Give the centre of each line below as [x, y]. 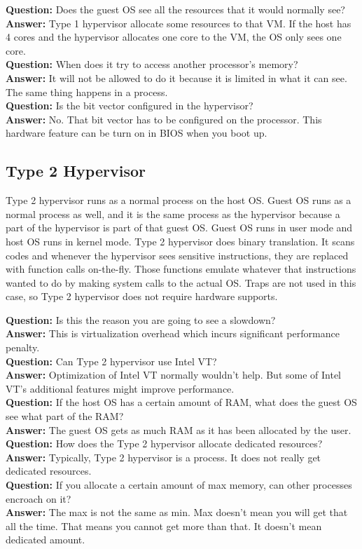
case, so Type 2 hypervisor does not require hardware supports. [142, 296]
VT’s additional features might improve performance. [120, 388]
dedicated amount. [46, 540]
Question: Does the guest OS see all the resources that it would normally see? [175, 9]
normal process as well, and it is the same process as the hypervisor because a [173, 213]
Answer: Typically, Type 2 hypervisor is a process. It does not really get [163, 457]
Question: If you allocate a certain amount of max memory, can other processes [179, 485]
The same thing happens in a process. [87, 91]
